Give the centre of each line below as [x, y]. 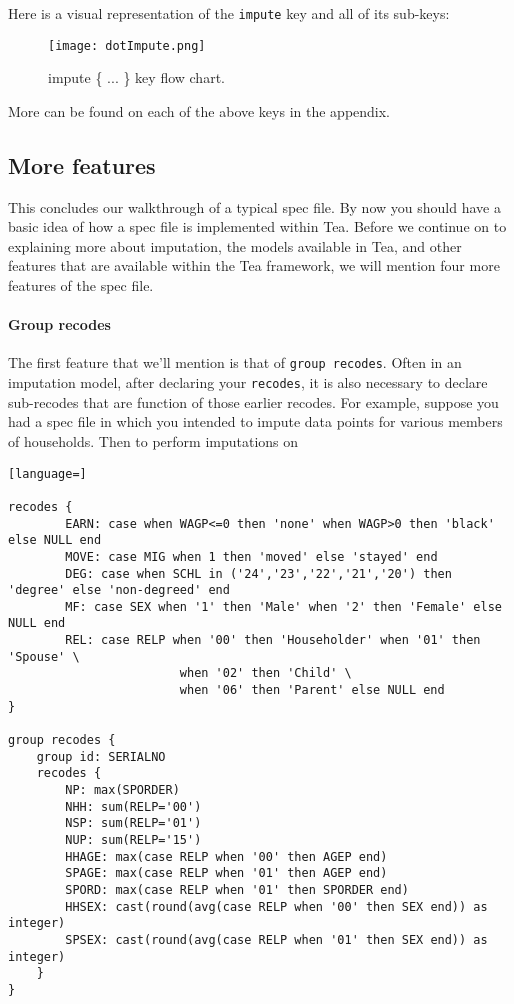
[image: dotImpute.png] [127, 45]
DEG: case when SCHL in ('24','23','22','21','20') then [258, 573]
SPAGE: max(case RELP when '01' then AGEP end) [226, 873]
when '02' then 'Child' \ [265, 673]
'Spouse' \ [44, 656]
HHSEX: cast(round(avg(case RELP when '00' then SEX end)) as [276, 906]
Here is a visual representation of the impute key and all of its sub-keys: [229, 13]
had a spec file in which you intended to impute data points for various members [255, 421]
